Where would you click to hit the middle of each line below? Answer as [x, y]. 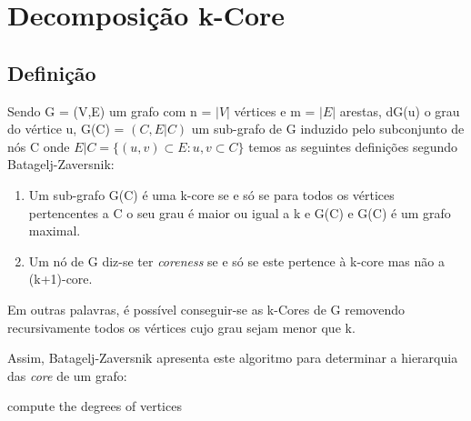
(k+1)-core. [60, 279]
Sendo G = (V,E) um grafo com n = [110, 110]
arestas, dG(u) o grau [400, 110]
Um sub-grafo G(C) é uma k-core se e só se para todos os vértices [211, 194]
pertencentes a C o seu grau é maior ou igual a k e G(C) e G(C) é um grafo [240, 212]
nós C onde [39, 146]
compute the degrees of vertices [95, 406]
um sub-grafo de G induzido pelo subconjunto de [328, 129]
